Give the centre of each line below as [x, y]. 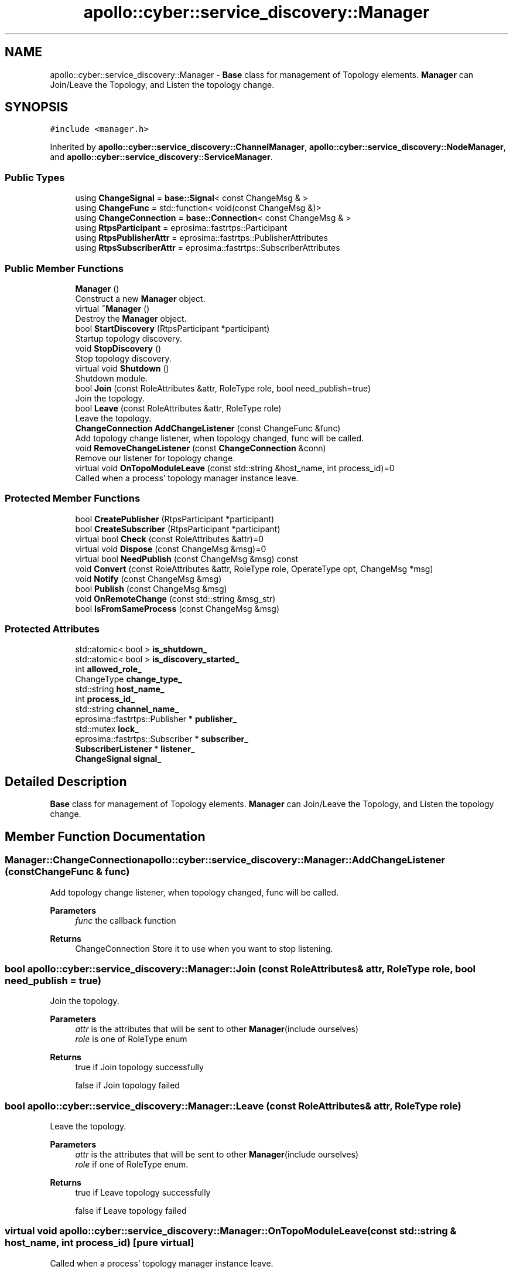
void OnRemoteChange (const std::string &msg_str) [175, 598]
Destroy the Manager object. [131, 318]
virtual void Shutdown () [122, 368]
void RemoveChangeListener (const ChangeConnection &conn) [201, 448]
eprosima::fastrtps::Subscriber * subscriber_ [162, 739]
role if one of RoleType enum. [132, 1164]
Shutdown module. [111, 378]
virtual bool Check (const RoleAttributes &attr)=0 [170, 539]
